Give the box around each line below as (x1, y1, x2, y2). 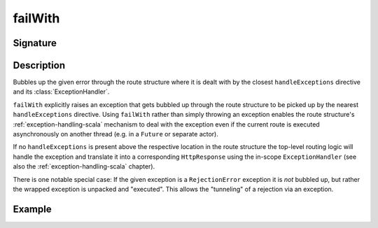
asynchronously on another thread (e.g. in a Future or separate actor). (13, 130, 218, 138)
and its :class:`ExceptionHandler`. (13, 87, 110, 96)
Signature (13, 37, 57, 49)
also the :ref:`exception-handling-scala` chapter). (13, 162, 155, 171)
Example (13, 203, 52, 215)
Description (13, 59, 66, 71)
